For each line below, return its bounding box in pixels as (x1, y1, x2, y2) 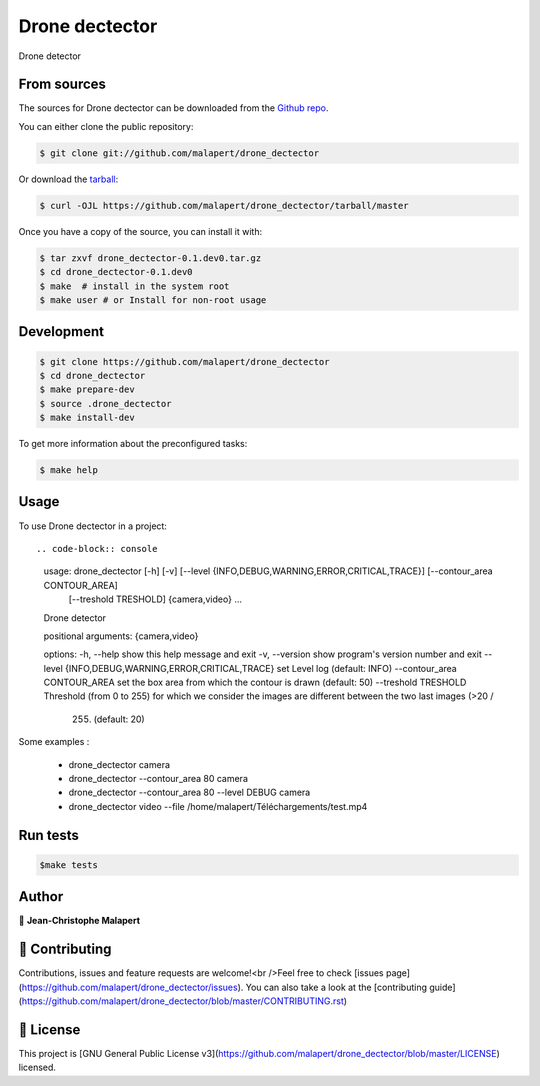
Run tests (18, 826, 79, 844)
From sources (18, 76, 107, 93)
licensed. (18, 1061, 57, 1074)
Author (18, 888, 64, 905)
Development (18, 323, 105, 340)
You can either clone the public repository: (18, 120, 194, 132)
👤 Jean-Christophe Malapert (18, 915, 140, 927)
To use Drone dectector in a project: (18, 520, 167, 532)
